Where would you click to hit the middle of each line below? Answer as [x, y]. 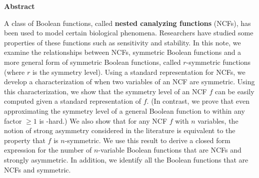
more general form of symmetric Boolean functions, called [92, 62]
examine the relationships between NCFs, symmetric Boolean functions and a [123, 52]
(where [14, 72]
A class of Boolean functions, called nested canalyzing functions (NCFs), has [127, 23]
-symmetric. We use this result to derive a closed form [147, 140]
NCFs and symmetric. [37, 169]
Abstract [19, 6]
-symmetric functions [218, 62]
